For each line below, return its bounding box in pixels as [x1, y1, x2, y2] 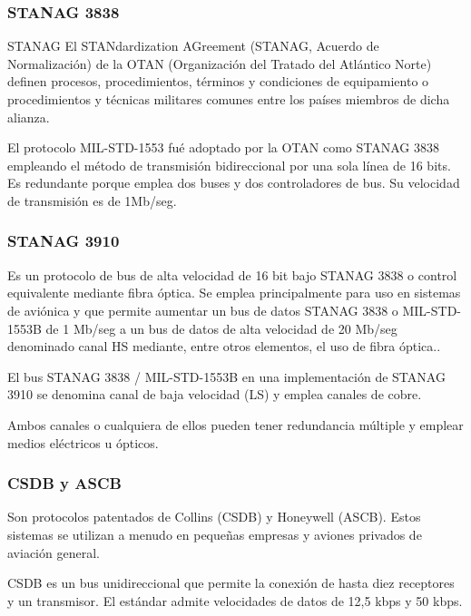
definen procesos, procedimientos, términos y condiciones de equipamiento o [7, 72, 429, 91]
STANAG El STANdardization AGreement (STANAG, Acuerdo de [7, 36, 379, 55]
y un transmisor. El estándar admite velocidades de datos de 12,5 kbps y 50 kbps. [7, 591, 463, 610]
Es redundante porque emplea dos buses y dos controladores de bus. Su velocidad [7, 173, 460, 192]
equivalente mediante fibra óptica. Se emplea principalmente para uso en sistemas [7, 283, 461, 302]
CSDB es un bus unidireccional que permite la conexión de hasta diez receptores [7, 573, 455, 592]
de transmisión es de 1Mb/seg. [7, 191, 177, 210]
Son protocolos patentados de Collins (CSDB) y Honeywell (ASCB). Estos [7, 507, 421, 526]
